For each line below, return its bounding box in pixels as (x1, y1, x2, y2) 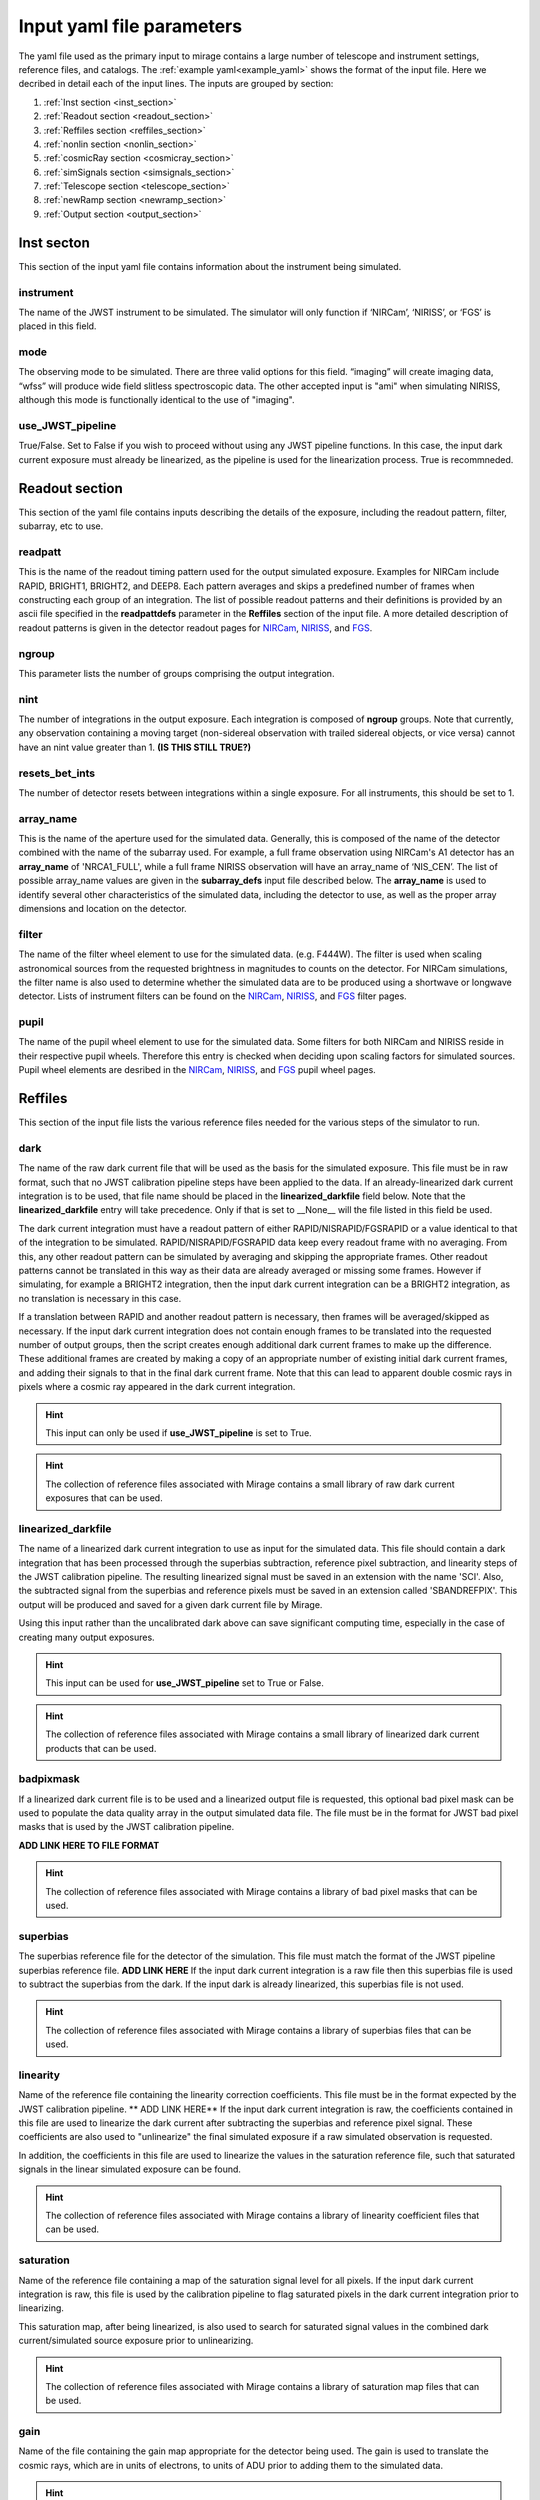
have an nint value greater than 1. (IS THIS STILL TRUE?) (18, 741, 252, 753)
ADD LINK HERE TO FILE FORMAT (18, 1839, 160, 1851)
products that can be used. (45, 1742, 157, 1754)
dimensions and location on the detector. (18, 903, 187, 915)
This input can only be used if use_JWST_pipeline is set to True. (45, 1426, 312, 1439)
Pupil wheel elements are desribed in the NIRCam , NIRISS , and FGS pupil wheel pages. (18, 1064, 377, 1076)
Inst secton (18, 234, 90, 251)
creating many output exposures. (18, 1631, 155, 1643)
